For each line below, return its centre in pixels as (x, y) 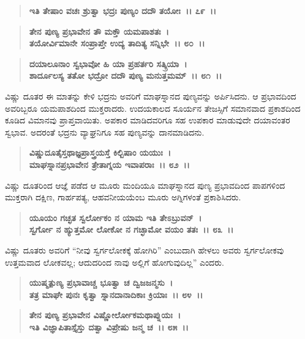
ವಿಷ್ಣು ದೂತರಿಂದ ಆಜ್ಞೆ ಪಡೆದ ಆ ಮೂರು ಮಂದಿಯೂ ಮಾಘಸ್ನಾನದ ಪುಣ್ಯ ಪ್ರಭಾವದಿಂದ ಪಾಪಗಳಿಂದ (145, 185)
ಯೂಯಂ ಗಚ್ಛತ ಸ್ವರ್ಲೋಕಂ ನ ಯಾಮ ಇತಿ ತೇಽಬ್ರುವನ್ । (115, 217)
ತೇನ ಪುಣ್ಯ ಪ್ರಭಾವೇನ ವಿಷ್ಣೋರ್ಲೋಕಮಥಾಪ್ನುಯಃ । (105, 315)
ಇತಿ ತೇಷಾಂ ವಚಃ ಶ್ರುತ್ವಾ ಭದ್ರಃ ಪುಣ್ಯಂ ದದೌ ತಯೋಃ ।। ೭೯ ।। (123, 10)
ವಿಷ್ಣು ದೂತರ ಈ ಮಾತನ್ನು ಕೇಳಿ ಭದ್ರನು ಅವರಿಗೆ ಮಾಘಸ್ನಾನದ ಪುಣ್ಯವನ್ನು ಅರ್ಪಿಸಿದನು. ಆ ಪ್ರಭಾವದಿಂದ (151, 96)
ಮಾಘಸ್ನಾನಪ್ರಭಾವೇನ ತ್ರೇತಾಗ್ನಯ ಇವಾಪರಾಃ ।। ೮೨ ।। (109, 164)
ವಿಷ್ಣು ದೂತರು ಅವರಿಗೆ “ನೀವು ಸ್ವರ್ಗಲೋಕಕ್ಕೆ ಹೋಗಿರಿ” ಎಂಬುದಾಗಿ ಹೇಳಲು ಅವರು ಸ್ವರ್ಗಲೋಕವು (145, 250)
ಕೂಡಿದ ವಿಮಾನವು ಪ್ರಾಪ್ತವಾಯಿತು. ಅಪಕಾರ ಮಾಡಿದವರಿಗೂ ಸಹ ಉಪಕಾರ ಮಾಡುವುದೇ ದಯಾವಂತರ (148, 120)
